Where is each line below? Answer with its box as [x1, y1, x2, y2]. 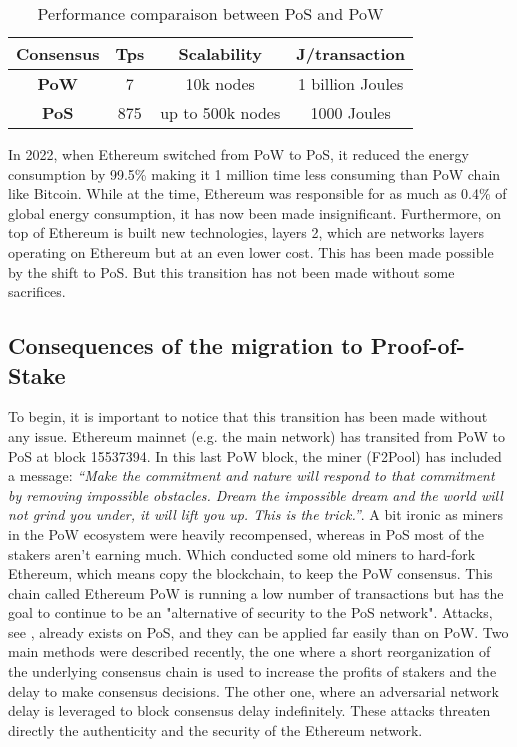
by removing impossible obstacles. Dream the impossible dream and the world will [8, 484, 503, 505]
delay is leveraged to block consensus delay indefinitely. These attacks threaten [8, 700, 491, 721]
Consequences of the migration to [8, 330, 363, 361]
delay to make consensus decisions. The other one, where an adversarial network [8, 680, 499, 701]
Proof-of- [370, 330, 465, 361]
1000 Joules [310, 101, 391, 124]
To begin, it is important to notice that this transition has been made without [8, 406, 488, 427]
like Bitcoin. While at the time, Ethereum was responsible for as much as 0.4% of [8, 183, 507, 204]
